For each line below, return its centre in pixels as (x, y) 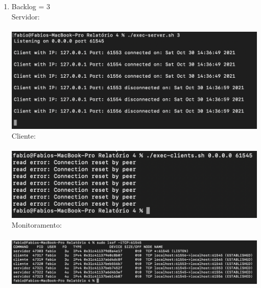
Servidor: (26, 16)
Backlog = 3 (31, 6)
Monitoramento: (37, 225)
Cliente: (23, 136)
